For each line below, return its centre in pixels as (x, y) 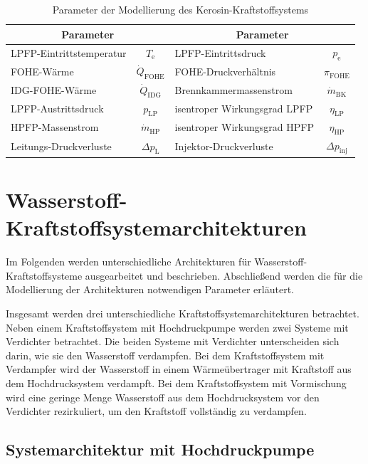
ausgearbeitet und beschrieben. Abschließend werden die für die (224, 275)
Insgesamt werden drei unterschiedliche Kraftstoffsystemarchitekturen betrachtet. (183, 313)
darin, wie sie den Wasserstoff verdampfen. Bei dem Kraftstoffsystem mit (165, 355)
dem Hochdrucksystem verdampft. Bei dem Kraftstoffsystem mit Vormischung (176, 383)
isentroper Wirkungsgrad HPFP (244, 127)
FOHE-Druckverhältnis (225, 72)
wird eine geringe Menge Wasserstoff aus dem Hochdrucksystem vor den (163, 397)
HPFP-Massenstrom (55, 127)
